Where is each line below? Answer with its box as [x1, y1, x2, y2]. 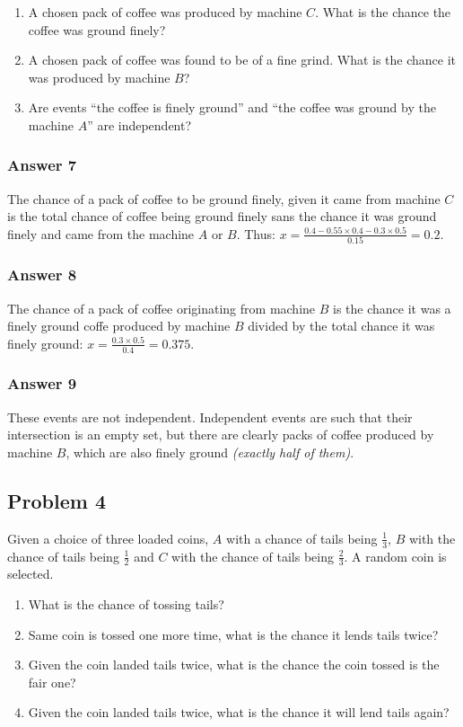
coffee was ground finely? [28, 20, 166, 39]
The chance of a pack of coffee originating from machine [7, 298, 316, 317]
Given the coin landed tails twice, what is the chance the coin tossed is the [28, 655, 440, 674]
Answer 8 [7, 263, 77, 286]
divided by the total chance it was [248, 316, 435, 335]
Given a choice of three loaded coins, [7, 528, 209, 547]
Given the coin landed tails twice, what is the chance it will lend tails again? [28, 703, 450, 722]
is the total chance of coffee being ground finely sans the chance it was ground [7, 207, 437, 226]
